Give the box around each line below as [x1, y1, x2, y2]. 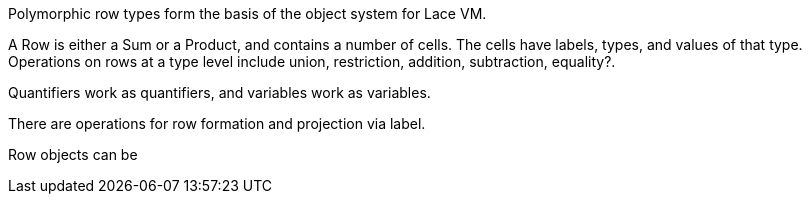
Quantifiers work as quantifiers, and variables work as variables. [8, 84, 431, 101]
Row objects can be [8, 146, 138, 163]
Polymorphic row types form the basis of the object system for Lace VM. [8, 5, 487, 22]
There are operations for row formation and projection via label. [8, 115, 426, 132]
